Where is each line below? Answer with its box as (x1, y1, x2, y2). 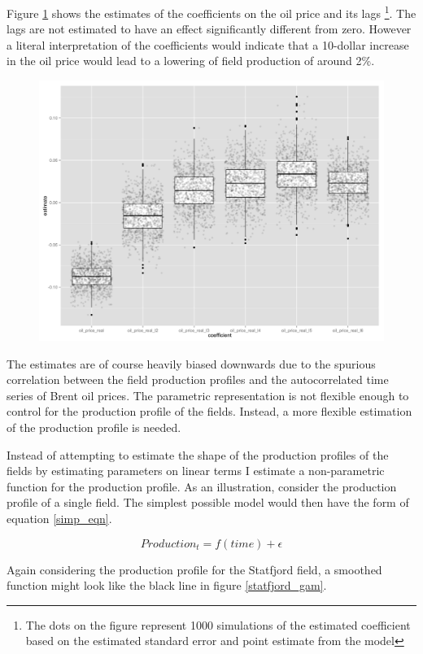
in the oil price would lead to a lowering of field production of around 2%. (7, 52, 375, 69)
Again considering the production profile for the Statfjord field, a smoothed (7, 560, 382, 578)
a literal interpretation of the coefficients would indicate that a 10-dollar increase (7, 36, 409, 53)
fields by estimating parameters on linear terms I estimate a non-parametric (7, 462, 385, 479)
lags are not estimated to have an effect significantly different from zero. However (7, 20, 412, 37)
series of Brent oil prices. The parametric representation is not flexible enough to (7, 386, 409, 403)
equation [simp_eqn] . (7, 510, 112, 527)
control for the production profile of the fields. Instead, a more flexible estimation (7, 403, 412, 420)
